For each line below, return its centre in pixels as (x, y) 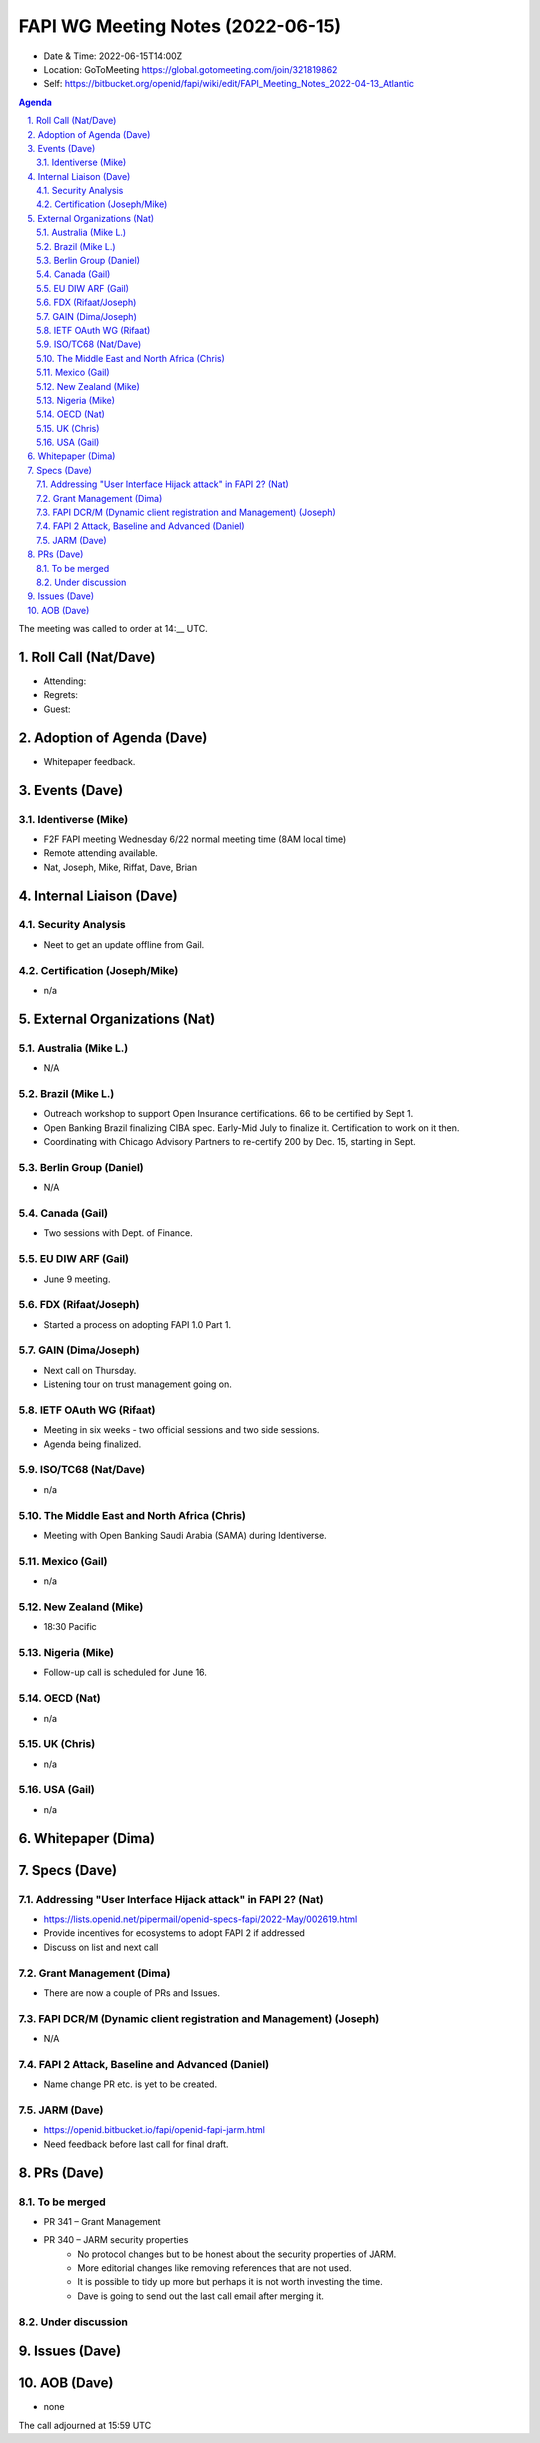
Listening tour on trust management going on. (137, 1384)
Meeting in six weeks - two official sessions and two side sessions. (181, 1430)
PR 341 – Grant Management (102, 2221)
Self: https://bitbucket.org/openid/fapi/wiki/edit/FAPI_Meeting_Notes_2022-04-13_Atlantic (229, 84)
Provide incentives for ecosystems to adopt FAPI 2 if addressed (174, 1933)
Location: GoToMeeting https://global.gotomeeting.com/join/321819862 (190, 69)
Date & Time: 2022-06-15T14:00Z (113, 56)
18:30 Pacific (70, 1627)
